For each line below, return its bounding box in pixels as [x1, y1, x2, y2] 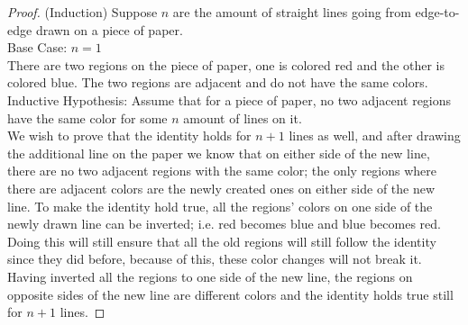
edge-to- [415, 3, 460, 21]
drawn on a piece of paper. [35, 20, 183, 39]
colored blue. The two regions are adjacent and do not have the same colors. [7, 73, 428, 92]
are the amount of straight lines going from [172, 3, 411, 21]
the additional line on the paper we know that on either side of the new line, [7, 143, 430, 162]
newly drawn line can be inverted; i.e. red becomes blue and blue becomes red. [7, 214, 441, 233]
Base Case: [7, 38, 68, 57]
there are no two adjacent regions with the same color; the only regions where [7, 161, 437, 180]
